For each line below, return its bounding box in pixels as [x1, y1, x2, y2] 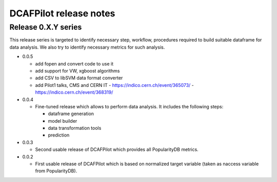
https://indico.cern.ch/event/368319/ [35, 89, 113, 96]
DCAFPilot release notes [9, 8, 115, 19]
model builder [48, 118, 77, 124]
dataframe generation [48, 110, 94, 117]
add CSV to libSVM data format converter [35, 75, 123, 81]
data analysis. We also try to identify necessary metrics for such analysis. [9, 44, 165, 50]
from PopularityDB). [35, 168, 77, 174]
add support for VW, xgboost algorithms [35, 67, 120, 74]
